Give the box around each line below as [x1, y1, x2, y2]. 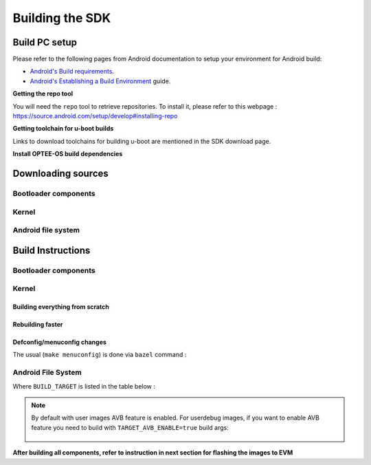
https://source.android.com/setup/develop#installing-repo [12, 112, 178, 120]
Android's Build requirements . [30, 67, 115, 76]
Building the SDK [12, 10, 111, 25]
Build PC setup [12, 36, 77, 48]
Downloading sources [12, 168, 109, 179]
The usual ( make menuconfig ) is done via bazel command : [12, 351, 187, 359]
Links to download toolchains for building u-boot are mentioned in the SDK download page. [12, 137, 271, 145]
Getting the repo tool [12, 89, 74, 98]
